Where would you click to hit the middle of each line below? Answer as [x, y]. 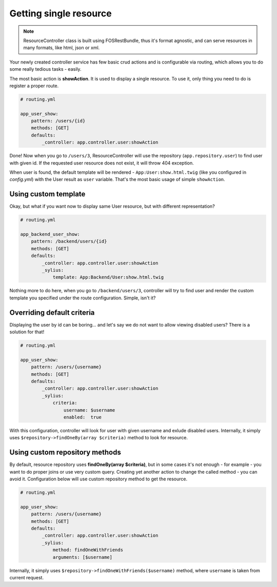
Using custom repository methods [65, 452]
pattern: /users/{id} [58, 121]
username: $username [89, 410]
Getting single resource [61, 13]
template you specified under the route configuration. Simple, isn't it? [83, 298]
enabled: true [83, 417]
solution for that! [27, 332]
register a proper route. [34, 86]
